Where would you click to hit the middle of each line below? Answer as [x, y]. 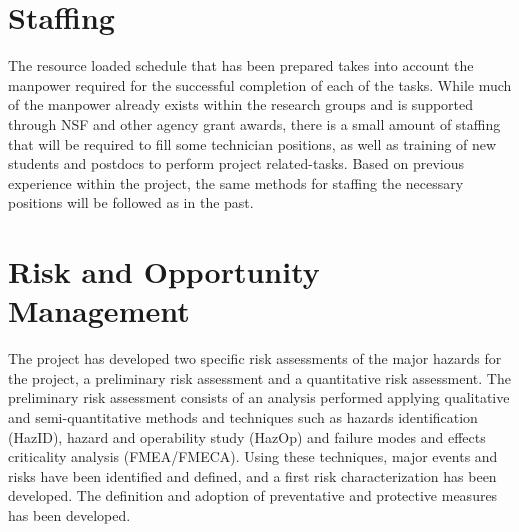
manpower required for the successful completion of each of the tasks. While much [260, 84]
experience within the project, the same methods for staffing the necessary [236, 182]
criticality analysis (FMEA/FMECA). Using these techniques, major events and [253, 456]
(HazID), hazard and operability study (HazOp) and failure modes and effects [247, 436]
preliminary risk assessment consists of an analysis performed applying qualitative [259, 397]
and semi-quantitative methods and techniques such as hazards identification [243, 416]
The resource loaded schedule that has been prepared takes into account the [241, 65]
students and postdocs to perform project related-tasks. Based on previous [236, 163]
